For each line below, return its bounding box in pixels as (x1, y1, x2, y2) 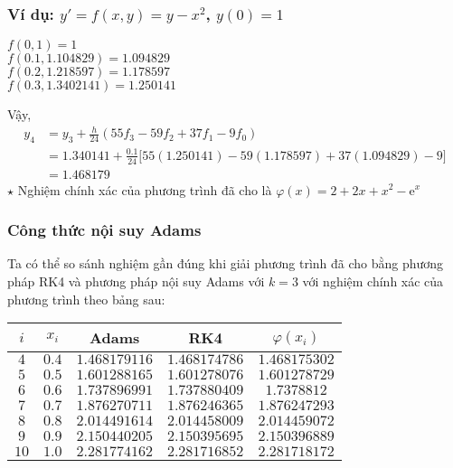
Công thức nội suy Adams (7, 219, 202, 241)
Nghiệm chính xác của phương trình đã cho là (17, 180, 272, 199)
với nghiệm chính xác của (302, 271, 444, 290)
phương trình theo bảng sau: (7, 289, 165, 308)
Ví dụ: (7, 2, 54, 24)
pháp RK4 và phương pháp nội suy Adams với (7, 271, 265, 290)
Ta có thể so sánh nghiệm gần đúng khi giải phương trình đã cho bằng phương (7, 254, 444, 273)
